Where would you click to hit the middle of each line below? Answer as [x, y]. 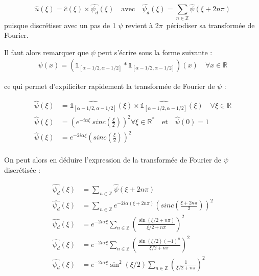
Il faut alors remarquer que [46, 52]
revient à [139, 25]
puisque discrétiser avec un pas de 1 [60, 25]
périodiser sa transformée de [210, 25]
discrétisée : [22, 170]
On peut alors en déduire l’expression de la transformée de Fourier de [113, 160]
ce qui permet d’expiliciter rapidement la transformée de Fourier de [110, 86]
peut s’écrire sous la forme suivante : [155, 52]
